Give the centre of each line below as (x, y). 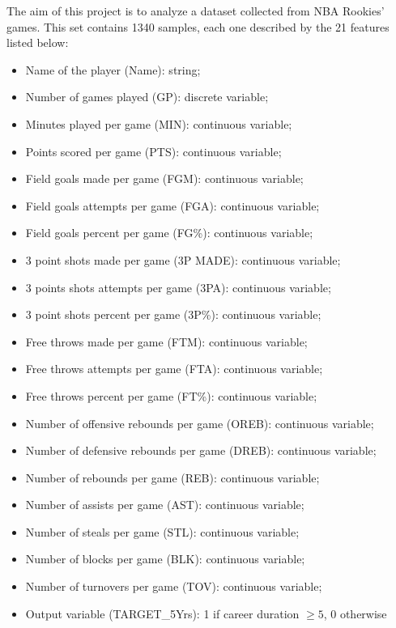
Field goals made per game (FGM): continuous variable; (164, 178)
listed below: (38, 42)
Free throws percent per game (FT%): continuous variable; (171, 395)
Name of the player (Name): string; (113, 69)
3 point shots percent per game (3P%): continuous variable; (173, 314)
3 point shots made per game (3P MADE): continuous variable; (183, 259)
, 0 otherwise (355, 613)
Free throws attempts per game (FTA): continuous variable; (174, 369)
